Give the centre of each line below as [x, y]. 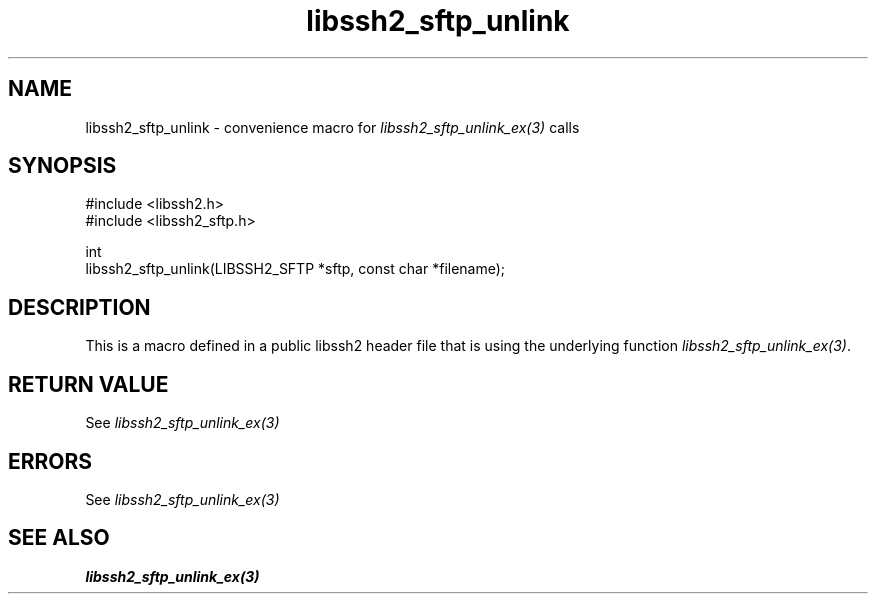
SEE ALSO [59, 538]
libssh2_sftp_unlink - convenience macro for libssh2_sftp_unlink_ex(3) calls [332, 127]
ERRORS [50, 461]
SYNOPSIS [62, 166]
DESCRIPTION [79, 307]
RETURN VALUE [88, 384]
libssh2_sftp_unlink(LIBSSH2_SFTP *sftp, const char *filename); [295, 269]
